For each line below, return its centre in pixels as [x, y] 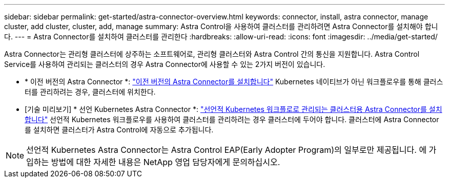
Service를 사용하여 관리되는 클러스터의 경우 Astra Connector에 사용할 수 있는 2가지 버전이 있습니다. [165, 64]
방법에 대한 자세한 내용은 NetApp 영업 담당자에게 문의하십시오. [166, 162]
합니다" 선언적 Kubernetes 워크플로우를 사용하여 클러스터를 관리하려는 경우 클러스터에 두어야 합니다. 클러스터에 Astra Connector [232, 119]
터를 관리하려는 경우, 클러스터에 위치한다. [90, 92]
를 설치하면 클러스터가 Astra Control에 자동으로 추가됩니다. [119, 130]
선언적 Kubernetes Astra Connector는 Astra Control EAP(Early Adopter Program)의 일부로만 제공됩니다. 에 [227, 150]
